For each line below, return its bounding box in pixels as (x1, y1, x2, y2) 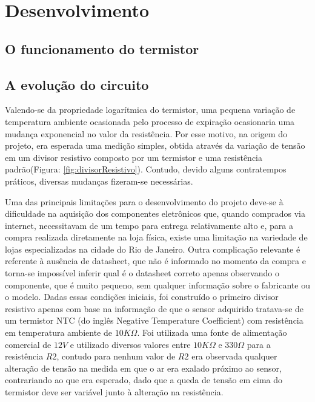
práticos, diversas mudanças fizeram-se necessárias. (5, 174, 193, 187)
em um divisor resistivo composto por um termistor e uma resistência (5, 151, 262, 163)
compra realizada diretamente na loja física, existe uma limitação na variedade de (5, 231, 308, 244)
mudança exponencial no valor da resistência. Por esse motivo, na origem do (5, 127, 288, 140)
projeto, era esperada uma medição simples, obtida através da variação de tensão (5, 139, 305, 152)
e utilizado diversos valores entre (70, 338, 191, 350)
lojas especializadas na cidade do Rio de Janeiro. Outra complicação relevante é (5, 242, 300, 255)
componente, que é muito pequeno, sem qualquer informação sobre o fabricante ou (5, 278, 310, 291)
